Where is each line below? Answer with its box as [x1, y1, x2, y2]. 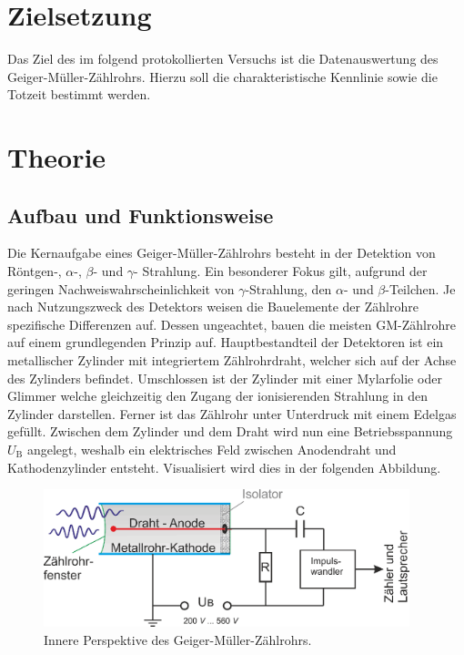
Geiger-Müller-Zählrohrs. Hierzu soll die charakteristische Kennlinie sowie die [7, 67, 438, 86]
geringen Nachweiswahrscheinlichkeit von [7, 279, 235, 298]
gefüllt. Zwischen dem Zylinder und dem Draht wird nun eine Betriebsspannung [7, 422, 453, 441]
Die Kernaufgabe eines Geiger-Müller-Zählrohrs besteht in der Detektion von [7, 243, 436, 262]
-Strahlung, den [245, 279, 332, 298]
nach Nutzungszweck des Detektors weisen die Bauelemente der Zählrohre [7, 297, 419, 316]
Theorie [7, 138, 106, 176]
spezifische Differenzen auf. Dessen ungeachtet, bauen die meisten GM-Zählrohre [7, 314, 456, 333]
